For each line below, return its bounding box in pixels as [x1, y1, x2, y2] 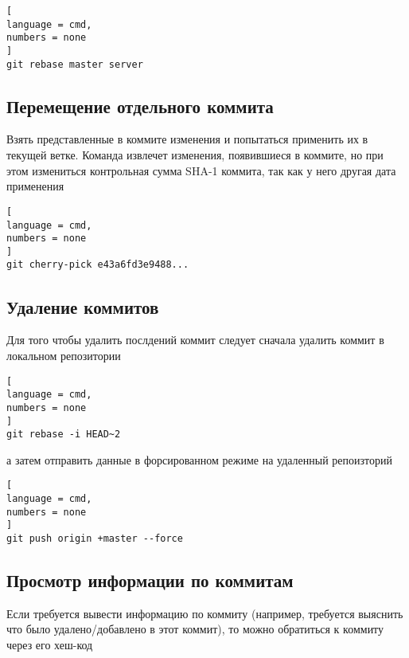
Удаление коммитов [6, 294, 159, 319]
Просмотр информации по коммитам [6, 568, 294, 593]
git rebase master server [6, 58, 143, 70]
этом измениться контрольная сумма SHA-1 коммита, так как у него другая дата [6, 162, 396, 178]
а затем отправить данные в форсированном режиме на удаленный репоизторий [6, 451, 393, 468]
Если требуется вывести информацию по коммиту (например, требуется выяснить [6, 605, 403, 621]
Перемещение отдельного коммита [6, 93, 274, 118]
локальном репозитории [6, 347, 121, 363]
